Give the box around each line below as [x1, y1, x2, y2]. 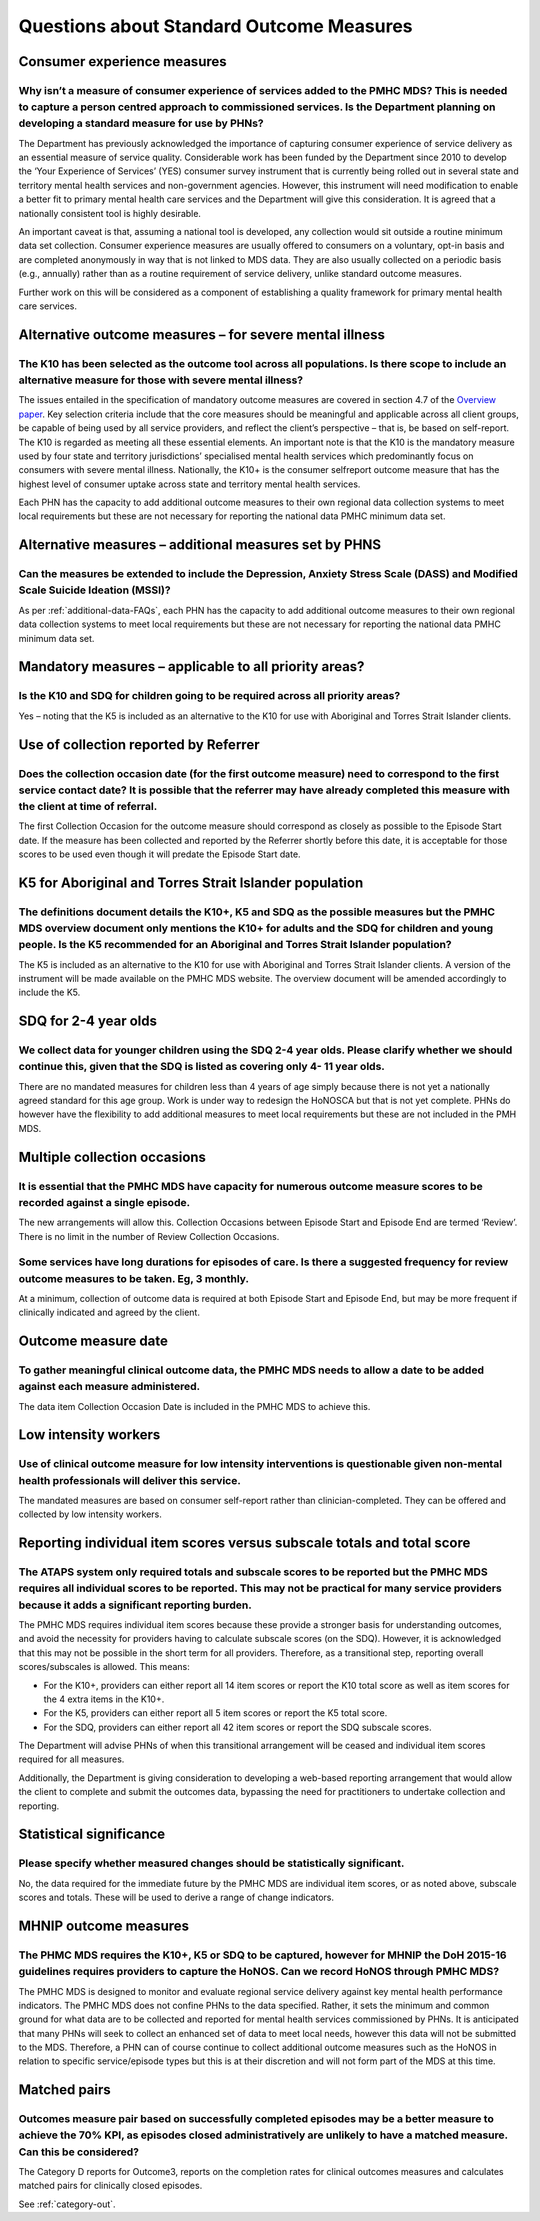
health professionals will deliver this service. [18, 1473, 242, 1487]
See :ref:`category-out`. [18, 2198, 116, 2210]
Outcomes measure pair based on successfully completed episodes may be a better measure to [18, 2112, 494, 2126]
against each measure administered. [18, 1380, 200, 1394]
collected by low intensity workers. [18, 1508, 162, 1520]
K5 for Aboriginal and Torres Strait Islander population [18, 874, 364, 891]
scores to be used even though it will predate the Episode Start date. [18, 848, 301, 860]
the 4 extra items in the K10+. [43, 1693, 165, 1705]
